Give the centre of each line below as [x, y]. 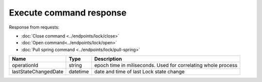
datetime [79, 72]
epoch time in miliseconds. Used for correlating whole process [166, 66]
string [75, 66]
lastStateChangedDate [38, 72]
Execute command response [68, 13]
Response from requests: [34, 27]
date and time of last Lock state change [139, 72]
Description [108, 59]
